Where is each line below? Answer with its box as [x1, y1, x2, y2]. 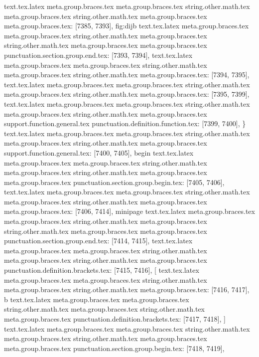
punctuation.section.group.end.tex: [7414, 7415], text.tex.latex [4, 235, 193, 246]
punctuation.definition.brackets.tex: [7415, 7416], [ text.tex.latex [4, 265, 199, 275]
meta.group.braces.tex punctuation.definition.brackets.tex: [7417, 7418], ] [4, 314, 226, 324]
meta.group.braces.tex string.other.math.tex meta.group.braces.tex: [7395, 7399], [4, 89, 250, 99]
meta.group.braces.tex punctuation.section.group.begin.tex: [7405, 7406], [4, 177, 225, 187]
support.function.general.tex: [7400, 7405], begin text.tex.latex [4, 147, 194, 158]
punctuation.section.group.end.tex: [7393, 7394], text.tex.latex [4, 49, 193, 60]
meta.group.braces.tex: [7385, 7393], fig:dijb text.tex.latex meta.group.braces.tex [4, 20, 249, 31]
